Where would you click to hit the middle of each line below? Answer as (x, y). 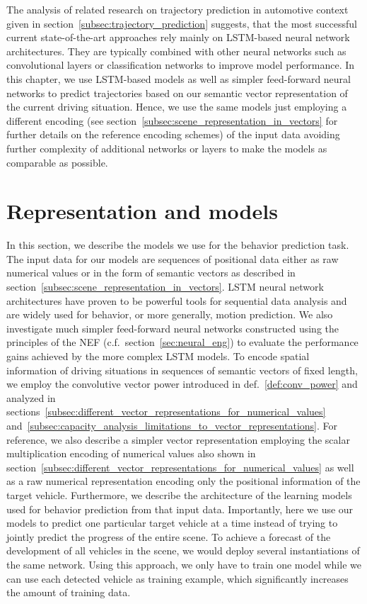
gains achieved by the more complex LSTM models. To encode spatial (158, 356)
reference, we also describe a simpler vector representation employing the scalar (178, 439)
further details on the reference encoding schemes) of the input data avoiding (173, 134)
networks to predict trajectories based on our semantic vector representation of (177, 93)
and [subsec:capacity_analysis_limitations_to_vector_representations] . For (172, 425)
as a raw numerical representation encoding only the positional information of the (183, 481)
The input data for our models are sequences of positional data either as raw (173, 258)
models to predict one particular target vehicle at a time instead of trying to (172, 523)
